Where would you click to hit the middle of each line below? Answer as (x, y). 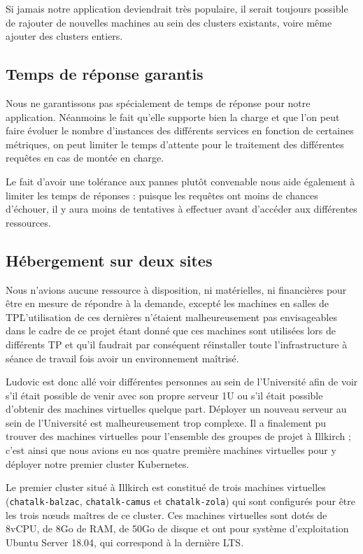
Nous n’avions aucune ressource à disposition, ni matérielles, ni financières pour (176, 289)
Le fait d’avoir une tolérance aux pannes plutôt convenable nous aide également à (180, 181)
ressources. (28, 222)
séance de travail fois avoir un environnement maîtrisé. (122, 358)
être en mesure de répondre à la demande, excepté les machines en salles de (168, 303)
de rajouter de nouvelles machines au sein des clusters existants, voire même (169, 22)
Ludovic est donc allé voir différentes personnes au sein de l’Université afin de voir (182, 382)
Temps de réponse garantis (105, 74)
